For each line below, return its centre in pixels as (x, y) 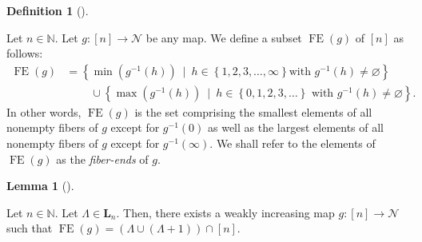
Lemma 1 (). (40, 186)
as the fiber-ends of (102, 159)
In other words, (44, 111)
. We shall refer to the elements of (293, 143)
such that (30, 228)
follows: (25, 53)
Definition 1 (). (48, 10)
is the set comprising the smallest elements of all (253, 111)
